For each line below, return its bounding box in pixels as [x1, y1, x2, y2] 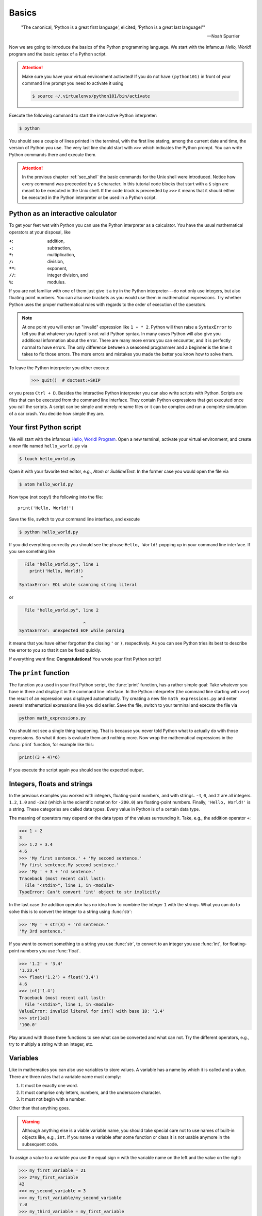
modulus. [47, 279, 66, 285]
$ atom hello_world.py [19, 482, 73, 487]
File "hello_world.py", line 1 [24, 562, 99, 567]
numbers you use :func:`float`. [20, 948, 81, 953]
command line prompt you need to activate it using [22, 80, 124, 86]
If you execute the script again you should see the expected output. [9, 767, 144, 773]
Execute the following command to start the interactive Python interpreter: [9, 112, 157, 118]
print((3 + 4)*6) [19, 754, 61, 760]
